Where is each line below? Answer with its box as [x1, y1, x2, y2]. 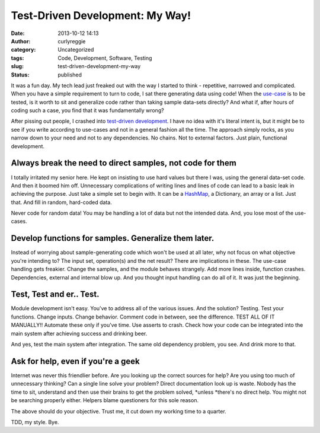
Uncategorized [57, 46, 94, 53]
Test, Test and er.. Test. [11, 289, 100, 300]
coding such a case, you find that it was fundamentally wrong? [11, 107, 164, 114]
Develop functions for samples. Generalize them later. [11, 233, 215, 243]
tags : [11, 54, 24, 62]
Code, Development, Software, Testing [57, 54, 152, 62]
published [57, 71, 82, 78]
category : [11, 46, 36, 53]
